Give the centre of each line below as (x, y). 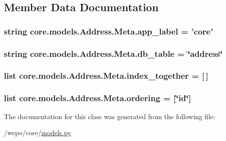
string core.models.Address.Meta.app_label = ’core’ (109, 31)
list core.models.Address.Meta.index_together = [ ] (106, 76)
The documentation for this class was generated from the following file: (110, 116)
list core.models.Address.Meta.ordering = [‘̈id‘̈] (98, 98)
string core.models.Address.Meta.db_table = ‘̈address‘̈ (113, 53)
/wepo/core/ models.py (38, 132)
